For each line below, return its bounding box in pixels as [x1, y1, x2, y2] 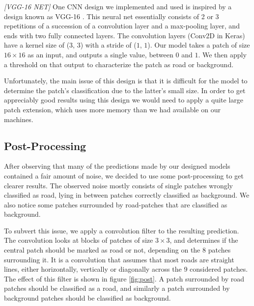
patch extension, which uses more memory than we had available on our [4, 104, 221, 114]
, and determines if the [169, 235, 238, 245]
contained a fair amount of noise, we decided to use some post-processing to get [4, 170, 244, 180]
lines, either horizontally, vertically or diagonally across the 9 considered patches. [4, 264, 248, 274]
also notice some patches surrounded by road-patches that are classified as [4, 199, 227, 209]
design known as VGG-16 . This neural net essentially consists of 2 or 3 [4, 11, 219, 21]
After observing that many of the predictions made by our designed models [4, 161, 230, 171]
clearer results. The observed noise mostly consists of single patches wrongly [4, 180, 233, 190]
